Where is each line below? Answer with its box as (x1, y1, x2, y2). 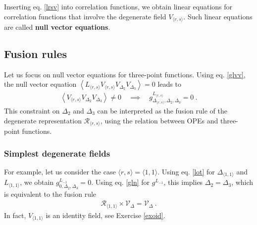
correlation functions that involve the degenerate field (4, 11, 166, 21)
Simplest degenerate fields (4, 147, 110, 159)
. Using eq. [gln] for (91, 177, 150, 187)
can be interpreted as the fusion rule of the (97, 105, 227, 115)
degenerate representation (4, 115, 82, 125)
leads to (157, 79, 181, 89)
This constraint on (4, 105, 60, 115)
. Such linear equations (183, 11, 253, 21)
